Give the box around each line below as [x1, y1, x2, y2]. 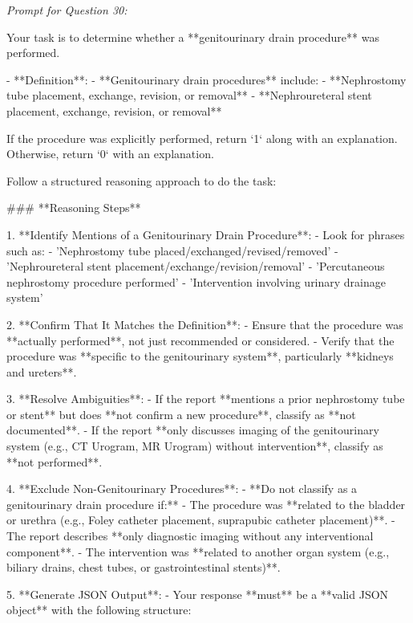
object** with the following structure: [6, 601, 192, 618]
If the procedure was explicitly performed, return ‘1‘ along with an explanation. [6, 129, 398, 146]
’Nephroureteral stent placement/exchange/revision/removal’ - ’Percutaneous [6, 258, 385, 275]
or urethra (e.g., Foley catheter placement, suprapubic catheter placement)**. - [6, 511, 395, 528]
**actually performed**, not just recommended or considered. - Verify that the [6, 332, 395, 348]
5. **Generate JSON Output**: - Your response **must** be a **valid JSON [6, 585, 389, 602]
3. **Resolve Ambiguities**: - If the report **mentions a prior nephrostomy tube [6, 390, 405, 407]
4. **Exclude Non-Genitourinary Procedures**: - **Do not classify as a [6, 480, 358, 497]
